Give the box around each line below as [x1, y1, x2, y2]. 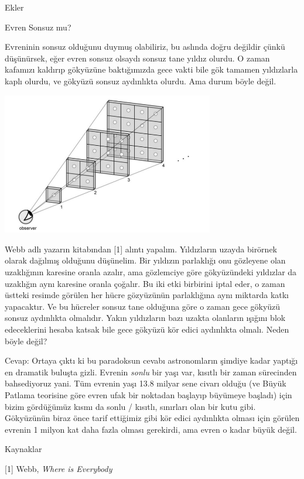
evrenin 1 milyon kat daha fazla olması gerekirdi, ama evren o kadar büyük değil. [5, 423, 297, 435]
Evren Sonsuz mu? [5, 20, 71, 33]
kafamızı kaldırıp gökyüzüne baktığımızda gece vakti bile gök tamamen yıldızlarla [5, 63, 298, 76]
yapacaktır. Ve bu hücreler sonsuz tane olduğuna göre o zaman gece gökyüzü [5, 300, 281, 312]
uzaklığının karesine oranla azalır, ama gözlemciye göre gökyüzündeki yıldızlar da [5, 266, 297, 278]
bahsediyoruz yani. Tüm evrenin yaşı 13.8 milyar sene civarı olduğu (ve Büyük [5, 377, 286, 389]
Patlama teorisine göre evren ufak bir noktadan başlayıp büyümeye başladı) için [5, 388, 292, 401]
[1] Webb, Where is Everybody [5, 462, 112, 474]
